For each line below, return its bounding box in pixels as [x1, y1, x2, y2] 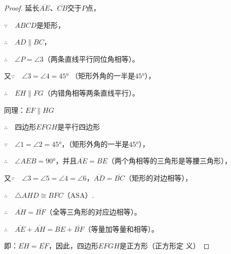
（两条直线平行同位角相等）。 [43, 53, 139, 64]
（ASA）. [63, 189, 94, 200]
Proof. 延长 [4, 3, 40, 13]
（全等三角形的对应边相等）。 [45, 206, 141, 217]
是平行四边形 [57, 121, 100, 132]
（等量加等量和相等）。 [84, 223, 159, 234]
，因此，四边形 [49, 240, 98, 251]
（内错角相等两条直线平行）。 [44, 87, 139, 98]
